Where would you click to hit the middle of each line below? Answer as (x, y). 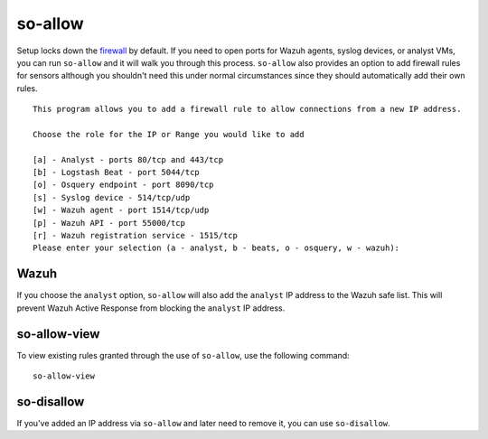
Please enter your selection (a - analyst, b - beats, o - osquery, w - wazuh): (216, 248)
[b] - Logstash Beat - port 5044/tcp (117, 173)
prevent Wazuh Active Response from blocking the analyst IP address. (151, 308)
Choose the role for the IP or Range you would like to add (169, 134)
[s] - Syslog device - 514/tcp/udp (112, 197)
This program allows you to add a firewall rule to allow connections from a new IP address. (247, 109)
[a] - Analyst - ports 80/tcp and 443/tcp (128, 159)
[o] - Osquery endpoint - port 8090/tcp (123, 185)
